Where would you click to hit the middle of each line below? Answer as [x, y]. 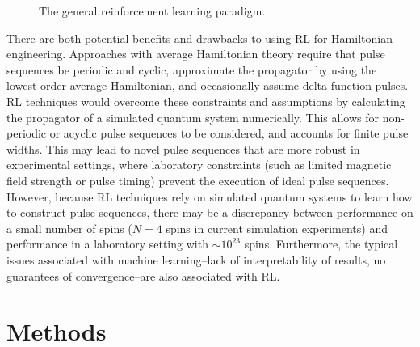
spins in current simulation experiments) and [277, 228]
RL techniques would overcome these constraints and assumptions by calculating [206, 101]
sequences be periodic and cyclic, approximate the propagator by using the [192, 69]
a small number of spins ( [69, 228]
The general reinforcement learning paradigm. [152, 11]
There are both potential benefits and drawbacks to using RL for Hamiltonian [199, 38]
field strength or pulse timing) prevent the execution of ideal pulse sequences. [198, 180]
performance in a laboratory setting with [107, 244]
